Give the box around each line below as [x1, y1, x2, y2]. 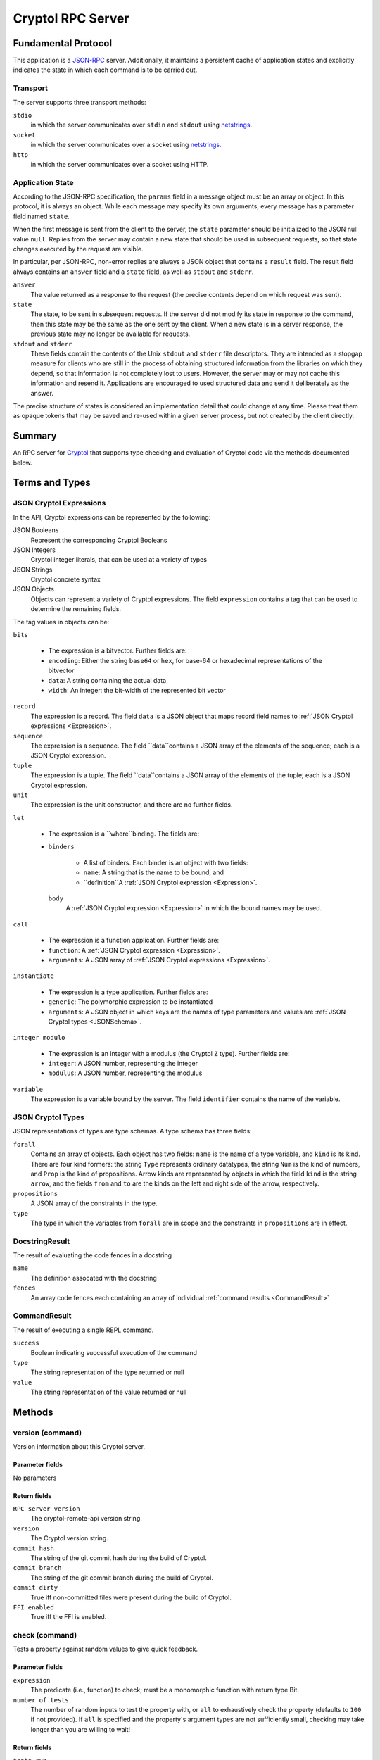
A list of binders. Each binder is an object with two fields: [83, 858, 248, 867]
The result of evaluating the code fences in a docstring [13, 1251, 172, 1259]
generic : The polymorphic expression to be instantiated [48, 998, 213, 1006]
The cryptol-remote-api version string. [30, 1514, 142, 1523]
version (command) [13, 1428, 82, 1438]
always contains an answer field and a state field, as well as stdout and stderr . [13, 268, 254, 276]
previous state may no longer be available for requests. [30, 329, 191, 338]
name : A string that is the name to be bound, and [83, 868, 224, 876]
